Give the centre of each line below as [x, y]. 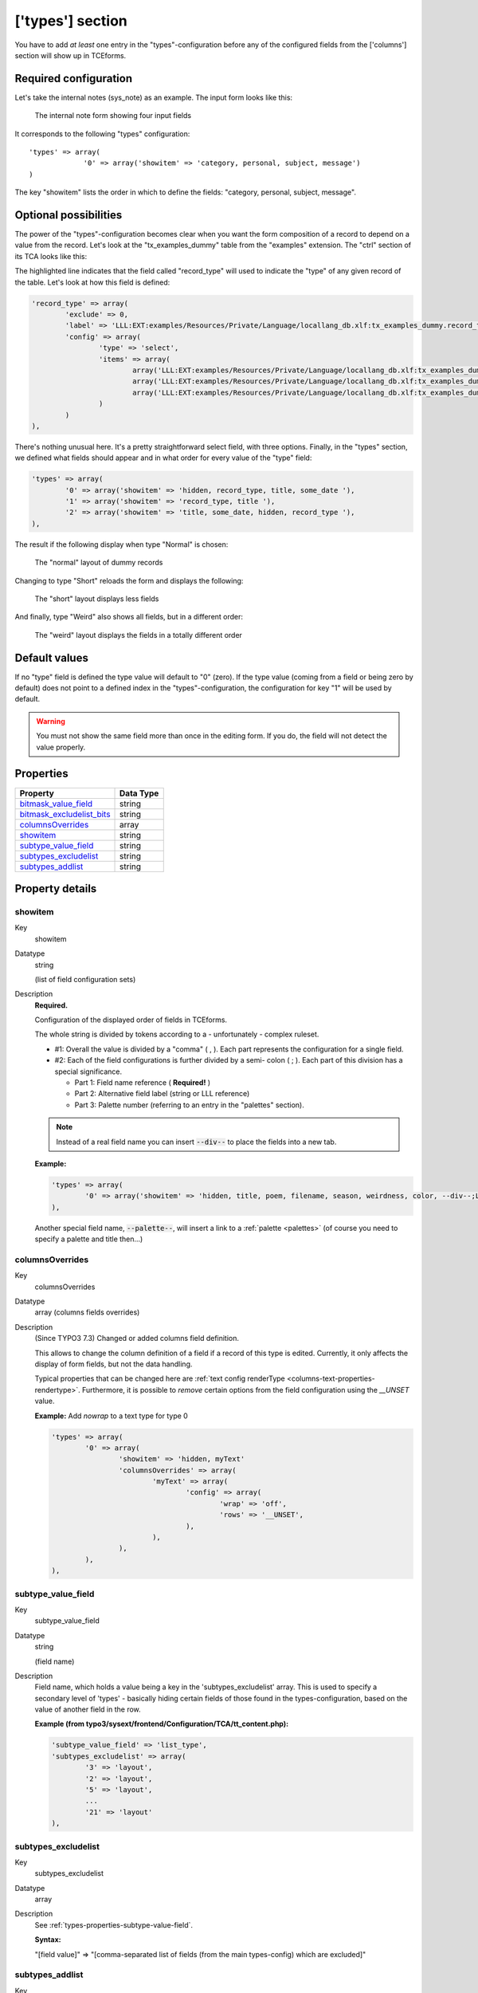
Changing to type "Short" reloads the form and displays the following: [129, 580]
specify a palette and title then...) [89, 1239]
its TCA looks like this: [51, 256]
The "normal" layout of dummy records [99, 563]
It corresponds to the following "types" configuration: [102, 134]
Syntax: [48, 1940]
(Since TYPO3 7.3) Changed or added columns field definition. [137, 1338]
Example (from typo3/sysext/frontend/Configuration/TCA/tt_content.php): [162, 1724]
